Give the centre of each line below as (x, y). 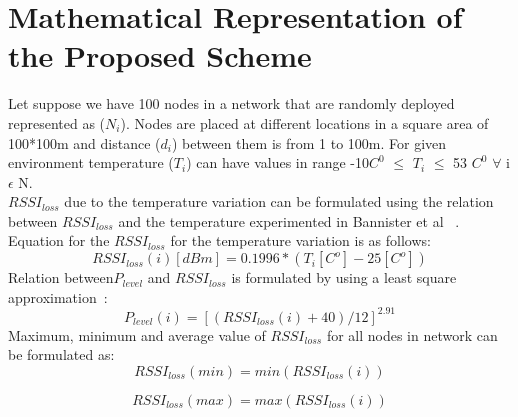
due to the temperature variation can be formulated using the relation (279, 201)
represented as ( (57, 122)
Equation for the (59, 240)
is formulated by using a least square (344, 277)
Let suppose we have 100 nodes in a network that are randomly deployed (231, 103)
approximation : (58, 296)
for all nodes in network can (412, 334)
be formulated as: (61, 354)
